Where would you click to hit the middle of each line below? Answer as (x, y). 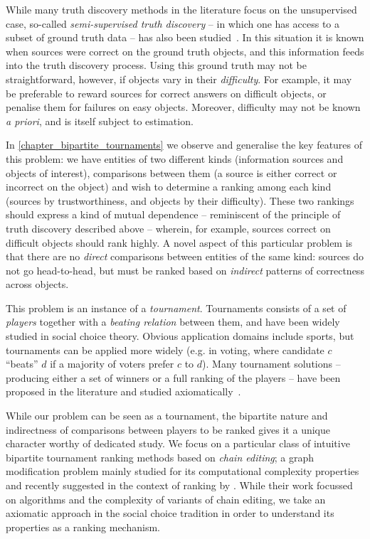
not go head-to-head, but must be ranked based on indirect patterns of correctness (185, 270)
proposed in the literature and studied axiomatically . (123, 391)
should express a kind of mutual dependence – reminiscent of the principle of (173, 214)
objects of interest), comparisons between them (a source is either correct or (171, 172)
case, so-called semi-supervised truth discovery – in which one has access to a (173, 23)
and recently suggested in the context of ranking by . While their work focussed (179, 485)
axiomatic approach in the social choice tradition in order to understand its (170, 513)
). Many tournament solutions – (271, 364)
